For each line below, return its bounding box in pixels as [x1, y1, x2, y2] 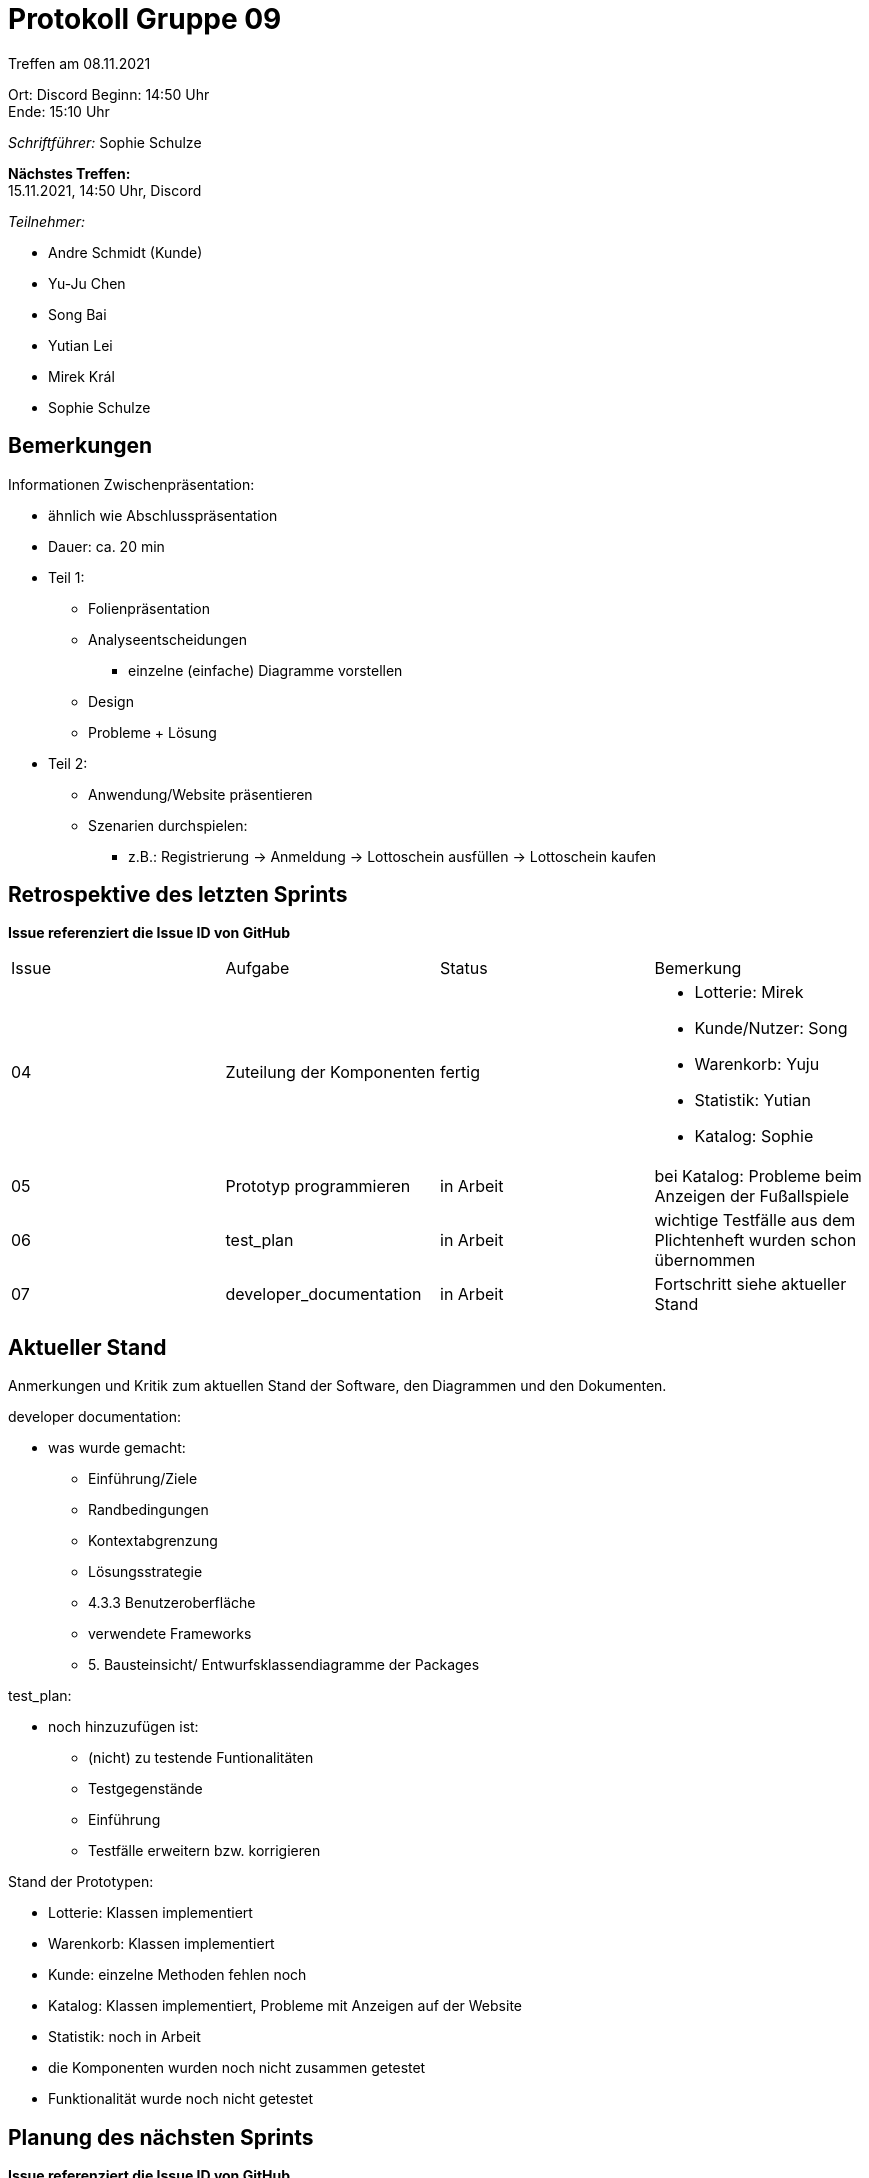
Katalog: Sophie [694, 1126, 814, 1147]
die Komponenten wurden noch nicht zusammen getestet [48, 2059, 426, 2077]
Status [440, 958, 488, 979]
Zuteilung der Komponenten [225, 1062, 436, 1083]
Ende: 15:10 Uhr [8, 102, 110, 120]
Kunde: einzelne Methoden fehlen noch [48, 1966, 307, 1984]
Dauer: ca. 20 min [48, 537, 165, 555]
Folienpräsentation [88, 599, 210, 617]
